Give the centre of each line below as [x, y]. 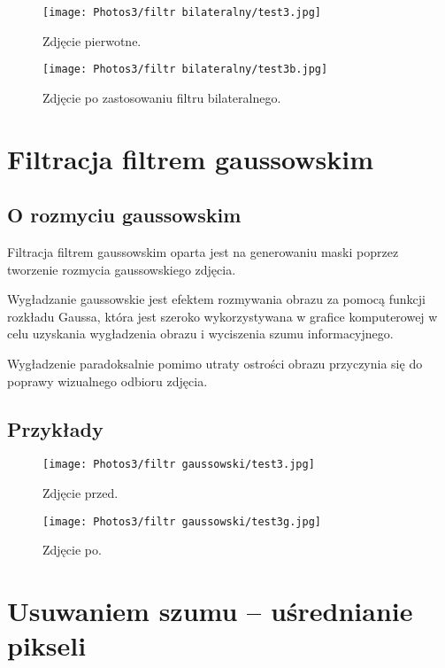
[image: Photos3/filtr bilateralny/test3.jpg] [182, 12]
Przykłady [55, 428]
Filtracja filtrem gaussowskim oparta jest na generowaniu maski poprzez [203, 252]
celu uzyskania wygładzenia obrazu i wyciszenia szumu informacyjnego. [200, 334]
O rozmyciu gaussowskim [124, 215]
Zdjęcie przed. [81, 493]
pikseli [47, 645]
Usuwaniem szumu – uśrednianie [210, 611]
